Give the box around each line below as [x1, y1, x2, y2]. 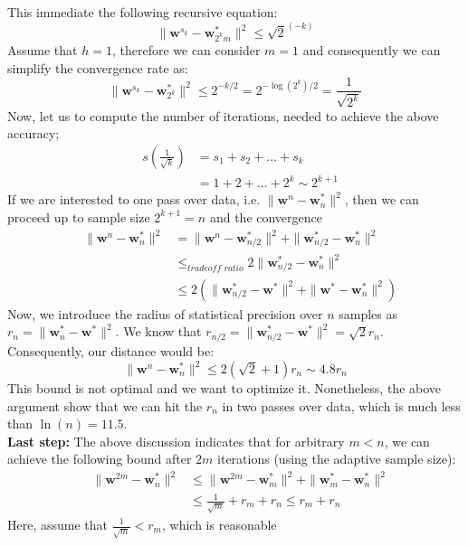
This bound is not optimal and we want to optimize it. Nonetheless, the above [7, 379, 442, 397]
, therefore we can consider [111, 40, 261, 59]
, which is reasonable [162, 515, 277, 533]
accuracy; [7, 124, 60, 143]
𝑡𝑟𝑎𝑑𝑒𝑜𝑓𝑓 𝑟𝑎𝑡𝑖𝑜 [187, 263, 244, 273]
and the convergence [209, 207, 323, 226]
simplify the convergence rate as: [7, 58, 188, 77]
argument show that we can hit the [7, 396, 203, 415]
